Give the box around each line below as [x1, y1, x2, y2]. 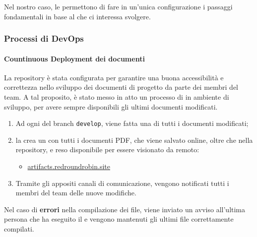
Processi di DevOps [4, 32, 84, 45]
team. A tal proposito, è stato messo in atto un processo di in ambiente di [4, 92, 229, 102]
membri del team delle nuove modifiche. [15, 187, 136, 198]
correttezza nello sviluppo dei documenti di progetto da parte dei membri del [4, 82, 238, 92]
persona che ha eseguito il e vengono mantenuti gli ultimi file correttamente [4, 214, 234, 224]
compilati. [4, 224, 34, 234]
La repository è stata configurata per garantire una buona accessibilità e [4, 72, 224, 82]
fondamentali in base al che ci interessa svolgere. [4, 11, 151, 21]
